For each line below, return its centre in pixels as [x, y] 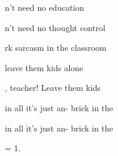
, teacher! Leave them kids [53, 88]
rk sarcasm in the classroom [56, 48]
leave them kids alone [44, 67]
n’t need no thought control [55, 27]
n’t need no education [45, 7]
